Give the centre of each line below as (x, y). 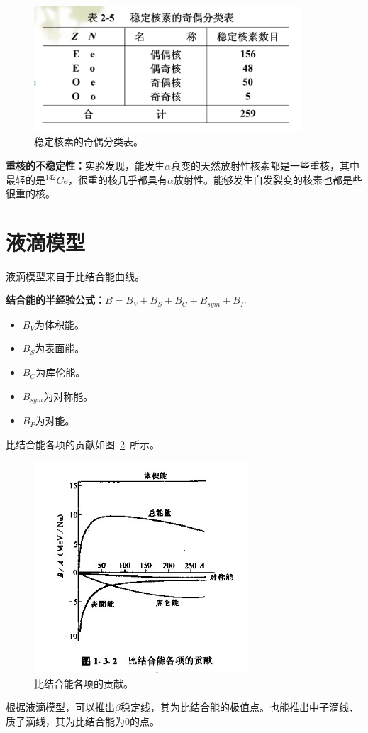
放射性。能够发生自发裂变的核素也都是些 (268, 179)
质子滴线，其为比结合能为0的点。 (83, 721)
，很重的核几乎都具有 (118, 179)
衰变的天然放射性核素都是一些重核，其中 (265, 165)
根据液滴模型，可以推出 (60, 707)
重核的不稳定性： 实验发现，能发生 (85, 165)
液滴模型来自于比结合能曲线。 (75, 276)
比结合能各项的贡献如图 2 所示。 (83, 444)
